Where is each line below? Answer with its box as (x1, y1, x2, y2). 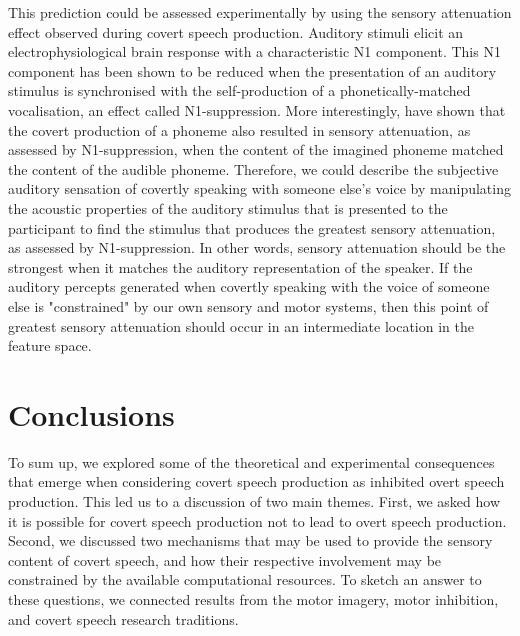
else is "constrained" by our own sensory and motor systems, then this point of (8, 295, 489, 316)
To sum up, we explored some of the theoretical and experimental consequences (8, 451, 495, 472)
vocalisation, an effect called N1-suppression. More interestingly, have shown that (8, 99, 506, 120)
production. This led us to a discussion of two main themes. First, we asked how (8, 491, 501, 511)
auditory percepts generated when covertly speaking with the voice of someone (8, 276, 490, 297)
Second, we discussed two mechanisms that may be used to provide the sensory (8, 530, 493, 551)
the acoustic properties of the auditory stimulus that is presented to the (8, 197, 448, 218)
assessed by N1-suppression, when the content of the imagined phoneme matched (8, 139, 504, 160)
